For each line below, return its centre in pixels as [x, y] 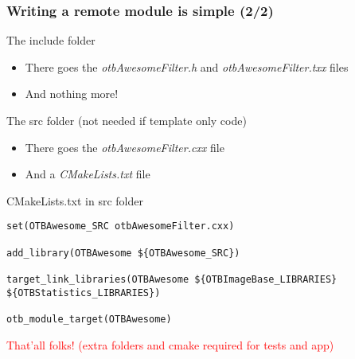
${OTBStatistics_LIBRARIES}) [84, 293]
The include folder [51, 40]
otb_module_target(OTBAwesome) [89, 319]
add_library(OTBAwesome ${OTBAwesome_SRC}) [123, 253]
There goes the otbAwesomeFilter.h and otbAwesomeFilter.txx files [187, 66]
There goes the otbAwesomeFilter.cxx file [125, 147]
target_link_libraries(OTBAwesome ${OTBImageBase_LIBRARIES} [172, 279]
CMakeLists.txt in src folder [75, 200]
